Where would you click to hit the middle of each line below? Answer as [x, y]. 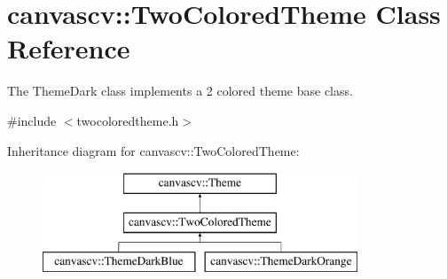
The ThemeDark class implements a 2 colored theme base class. [180, 91]
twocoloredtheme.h [128, 120]
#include [32, 120]
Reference [69, 48]
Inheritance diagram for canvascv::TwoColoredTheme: [153, 150]
